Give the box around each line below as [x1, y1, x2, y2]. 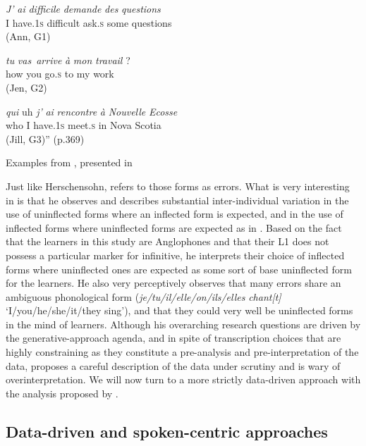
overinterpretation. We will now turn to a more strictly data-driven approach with [6, 372, 361, 387]
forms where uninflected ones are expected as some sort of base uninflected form [6, 261, 352, 276]
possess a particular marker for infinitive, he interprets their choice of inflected [6, 247, 345, 262]
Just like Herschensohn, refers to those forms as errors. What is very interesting [6, 178, 350, 193]
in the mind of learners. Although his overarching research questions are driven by [6, 316, 361, 331]
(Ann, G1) [6, 29, 51, 44]
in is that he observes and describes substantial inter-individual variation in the [6, 192, 349, 207]
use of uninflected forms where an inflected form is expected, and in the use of [6, 206, 343, 221]
